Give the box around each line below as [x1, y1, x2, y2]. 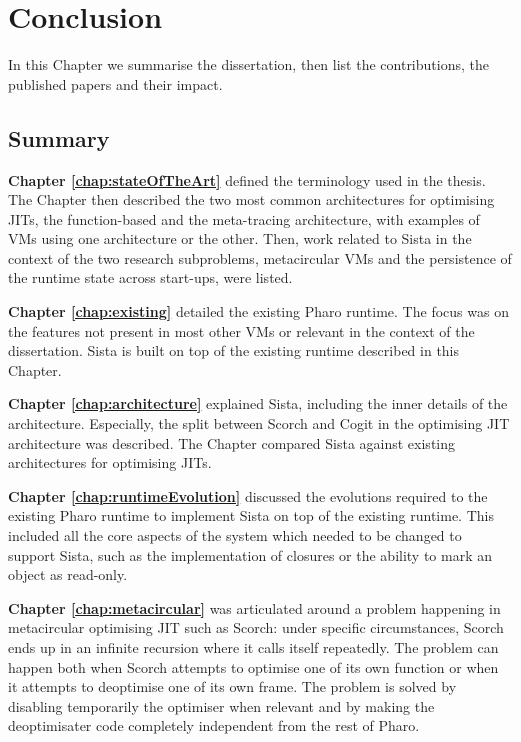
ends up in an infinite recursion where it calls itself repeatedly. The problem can [8, 636, 499, 657]
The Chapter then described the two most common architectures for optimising [8, 189, 495, 210]
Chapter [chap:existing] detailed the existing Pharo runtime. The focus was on [8, 301, 509, 322]
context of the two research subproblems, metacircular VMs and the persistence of [8, 247, 512, 268]
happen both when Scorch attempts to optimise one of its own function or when [8, 656, 499, 677]
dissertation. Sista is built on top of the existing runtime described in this [8, 340, 460, 361]
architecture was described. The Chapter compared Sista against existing [8, 432, 456, 453]
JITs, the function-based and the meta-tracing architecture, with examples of [8, 208, 480, 229]
